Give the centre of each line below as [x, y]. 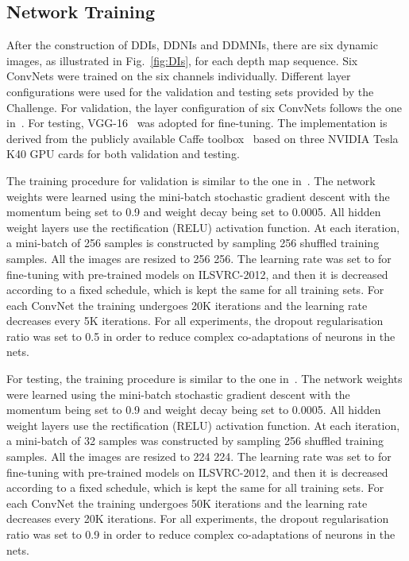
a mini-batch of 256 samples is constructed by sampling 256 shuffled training [193, 243]
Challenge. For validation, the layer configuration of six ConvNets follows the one [204, 107]
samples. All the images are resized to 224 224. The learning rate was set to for [199, 457]
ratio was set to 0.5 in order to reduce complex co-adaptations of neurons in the [201, 336]
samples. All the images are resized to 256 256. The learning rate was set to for [199, 258]
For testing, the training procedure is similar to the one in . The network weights [204, 379]
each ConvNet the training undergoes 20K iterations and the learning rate [187, 305]
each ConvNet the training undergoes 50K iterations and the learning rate [187, 503]
